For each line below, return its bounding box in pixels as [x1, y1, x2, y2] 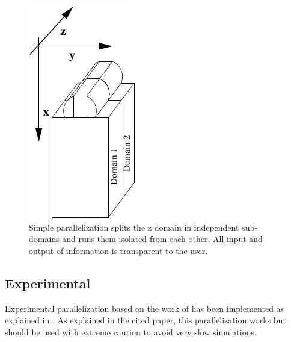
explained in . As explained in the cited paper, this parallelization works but [5, 314, 286, 326]
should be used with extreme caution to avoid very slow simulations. [5, 325, 257, 338]
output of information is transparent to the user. [29, 244, 208, 256]
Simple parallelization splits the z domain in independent [29, 220, 239, 233]
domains [29, 232, 60, 245]
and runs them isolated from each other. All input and [62, 232, 263, 245]
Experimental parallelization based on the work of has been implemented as [5, 302, 284, 314]
